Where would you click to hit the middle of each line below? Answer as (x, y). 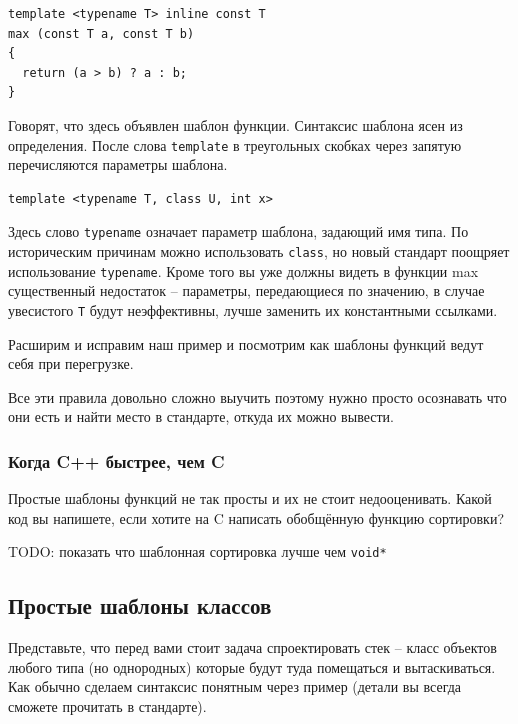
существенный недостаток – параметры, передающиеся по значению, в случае (246, 290)
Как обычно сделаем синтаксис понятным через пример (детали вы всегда (235, 686)
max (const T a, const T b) (101, 33)
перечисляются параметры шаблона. (118, 164)
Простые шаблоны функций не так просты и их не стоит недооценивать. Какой (250, 498)
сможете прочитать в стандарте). (107, 706)
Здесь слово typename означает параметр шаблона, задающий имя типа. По (238, 231)
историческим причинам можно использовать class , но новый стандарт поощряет (259, 251)
